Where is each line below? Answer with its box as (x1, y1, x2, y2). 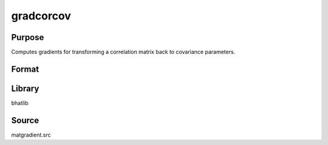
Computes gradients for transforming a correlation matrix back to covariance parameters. (11, 49, 236, 56)
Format (11, 64, 39, 74)
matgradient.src (11, 131, 51, 138)
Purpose (11, 32, 44, 42)
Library (11, 83, 39, 93)
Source (11, 115, 39, 126)
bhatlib (11, 99, 29, 106)
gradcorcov (11, 9, 71, 22)
